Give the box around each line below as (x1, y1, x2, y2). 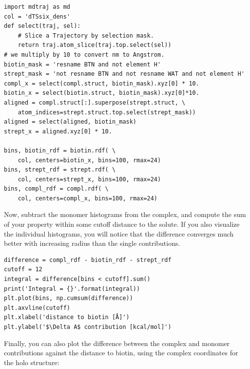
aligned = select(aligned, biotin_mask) (4, 118, 137, 126)
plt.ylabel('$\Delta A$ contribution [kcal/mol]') (4, 324, 172, 330)
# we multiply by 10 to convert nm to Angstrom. (4, 51, 165, 58)
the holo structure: (4, 357, 59, 367)
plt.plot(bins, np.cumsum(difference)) (4, 295, 133, 302)
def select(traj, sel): (4, 22, 81, 30)
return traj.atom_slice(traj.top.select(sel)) (18, 42, 172, 49)
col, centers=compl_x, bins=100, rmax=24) (18, 195, 157, 202)
